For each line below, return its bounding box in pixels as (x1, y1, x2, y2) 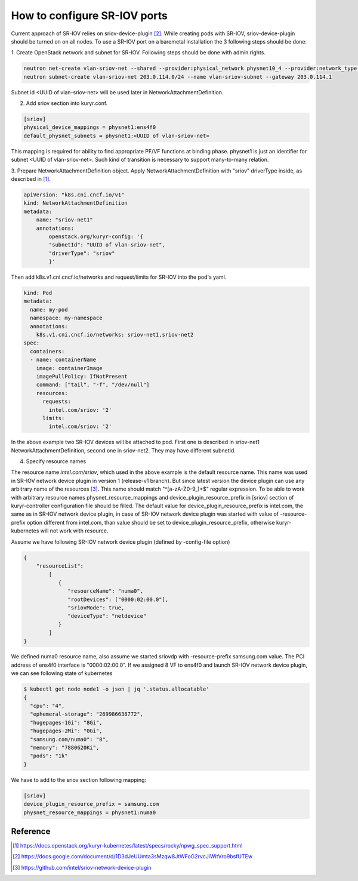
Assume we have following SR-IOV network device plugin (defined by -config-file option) (11, 538, 230, 546)
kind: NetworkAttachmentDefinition (23, 200, 128, 207)
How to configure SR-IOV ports (11, 9, 168, 22)
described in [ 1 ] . (11, 175, 51, 182)
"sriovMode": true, (67, 604, 125, 611)
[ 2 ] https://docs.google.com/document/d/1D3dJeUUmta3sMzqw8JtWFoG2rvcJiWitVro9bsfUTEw (13, 853, 253, 860)
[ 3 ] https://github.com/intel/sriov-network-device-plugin (13, 864, 152, 871)
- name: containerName (30, 356, 97, 364)
